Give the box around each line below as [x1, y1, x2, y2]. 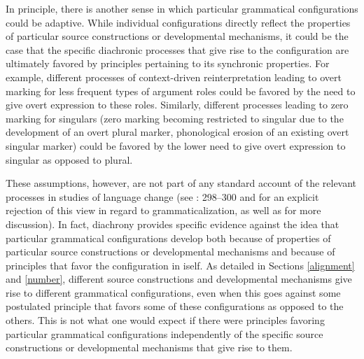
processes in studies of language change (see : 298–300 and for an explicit [6, 189, 319, 204]
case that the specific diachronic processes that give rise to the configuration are [6, 42, 349, 57]
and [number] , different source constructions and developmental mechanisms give [6, 272, 352, 286]
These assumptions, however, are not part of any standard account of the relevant [6, 176, 357, 190]
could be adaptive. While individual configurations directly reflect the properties [6, 15, 351, 29]
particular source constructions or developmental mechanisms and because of [6, 244, 335, 259]
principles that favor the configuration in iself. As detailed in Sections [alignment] [6, 258, 355, 272]
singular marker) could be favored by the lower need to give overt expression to [6, 138, 346, 153]
